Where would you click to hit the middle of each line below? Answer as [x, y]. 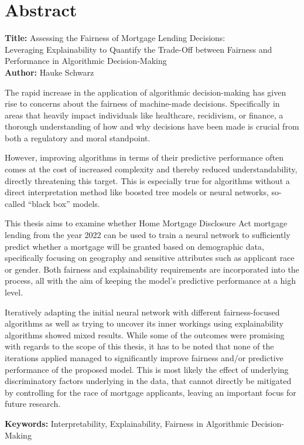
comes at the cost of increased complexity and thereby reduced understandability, [151, 169]
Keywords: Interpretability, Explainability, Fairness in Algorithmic [127, 423]
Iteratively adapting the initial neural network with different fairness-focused [142, 312]
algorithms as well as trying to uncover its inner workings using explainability [144, 323]
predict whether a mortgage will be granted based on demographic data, [134, 246]
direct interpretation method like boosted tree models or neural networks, [137, 192]
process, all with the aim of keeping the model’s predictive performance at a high [150, 281]
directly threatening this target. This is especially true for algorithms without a [147, 180]
